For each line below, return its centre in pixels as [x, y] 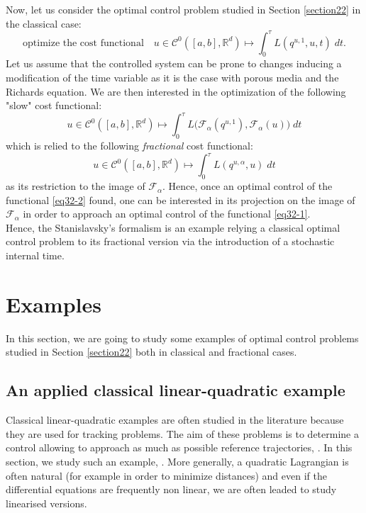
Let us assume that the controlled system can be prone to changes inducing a [174, 63]
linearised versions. [46, 503]
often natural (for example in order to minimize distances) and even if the [166, 475]
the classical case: [44, 23]
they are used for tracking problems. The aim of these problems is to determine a [182, 433]
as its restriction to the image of [76, 186]
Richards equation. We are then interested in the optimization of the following [176, 91]
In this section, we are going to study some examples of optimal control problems [182, 338]
